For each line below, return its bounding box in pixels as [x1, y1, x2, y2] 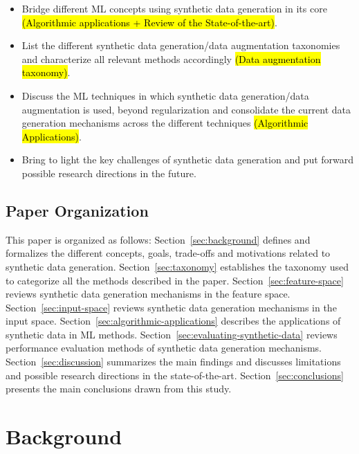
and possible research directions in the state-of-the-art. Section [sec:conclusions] [6, 367, 344, 382]
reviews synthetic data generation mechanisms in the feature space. [6, 287, 291, 301]
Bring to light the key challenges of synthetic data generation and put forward [21, 152, 354, 167]
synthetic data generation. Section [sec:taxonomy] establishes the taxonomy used [6, 259, 349, 273]
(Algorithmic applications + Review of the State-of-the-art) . [21, 15, 277, 29]
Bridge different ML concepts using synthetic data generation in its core [21, 1, 327, 15]
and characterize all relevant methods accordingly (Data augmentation [21, 51, 321, 66]
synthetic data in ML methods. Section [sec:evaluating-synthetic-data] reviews [6, 327, 338, 341]
